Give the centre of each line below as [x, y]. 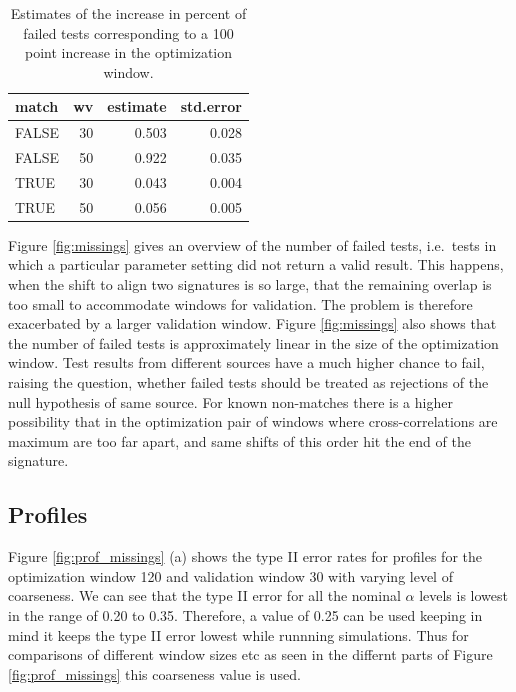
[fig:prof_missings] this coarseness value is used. [154, 673]
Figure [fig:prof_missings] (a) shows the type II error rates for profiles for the [245, 556]
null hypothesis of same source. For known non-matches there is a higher [230, 401]
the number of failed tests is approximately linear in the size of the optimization [253, 342]
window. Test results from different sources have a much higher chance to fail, [246, 362]
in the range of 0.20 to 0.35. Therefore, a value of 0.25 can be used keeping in [245, 614]
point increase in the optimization [128, 52]
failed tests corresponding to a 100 [128, 32]
